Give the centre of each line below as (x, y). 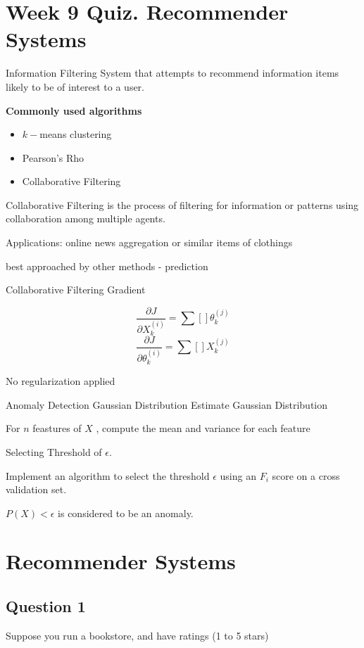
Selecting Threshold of (54, 451)
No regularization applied (61, 381)
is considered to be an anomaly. (126, 513)
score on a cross (306, 475)
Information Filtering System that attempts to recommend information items (172, 73)
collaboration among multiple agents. (86, 218)
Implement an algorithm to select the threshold (108, 475)
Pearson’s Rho (53, 157)
